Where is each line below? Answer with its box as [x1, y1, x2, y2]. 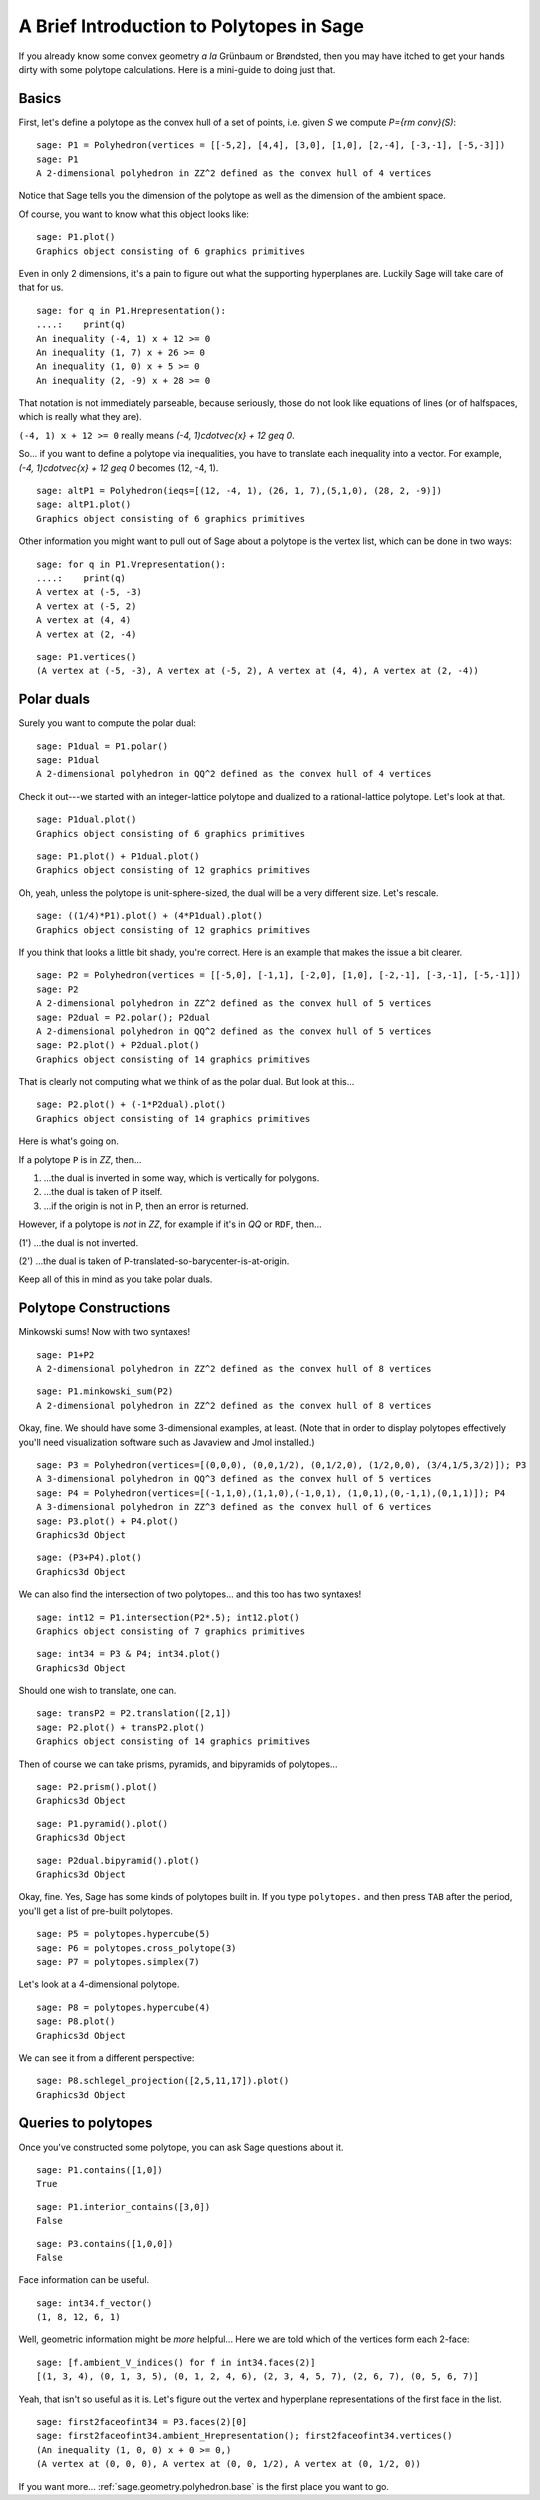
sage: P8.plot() [36, 2016, 116, 2027]
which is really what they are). [18, 411, 142, 423]
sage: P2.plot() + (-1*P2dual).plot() [36, 1099, 227, 1110]
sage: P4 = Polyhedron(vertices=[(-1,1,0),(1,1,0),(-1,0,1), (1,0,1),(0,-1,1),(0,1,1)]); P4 [36, 1487, 506, 1499]
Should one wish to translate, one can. [18, 1685, 177, 1697]
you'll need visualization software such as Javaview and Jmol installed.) [18, 1436, 315, 1448]
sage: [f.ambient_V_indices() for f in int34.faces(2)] [36, 2356, 316, 2368]
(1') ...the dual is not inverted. [18, 1236, 139, 1249]
